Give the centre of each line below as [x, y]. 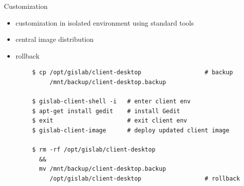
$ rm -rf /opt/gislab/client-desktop [94, 150]
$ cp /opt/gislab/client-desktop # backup [133, 73]
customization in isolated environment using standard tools [105, 22]
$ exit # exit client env [110, 121]
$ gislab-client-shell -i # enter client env [111, 102]
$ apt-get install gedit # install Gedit [106, 111]
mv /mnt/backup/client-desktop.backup [103, 169]
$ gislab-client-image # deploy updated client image [131, 130]
